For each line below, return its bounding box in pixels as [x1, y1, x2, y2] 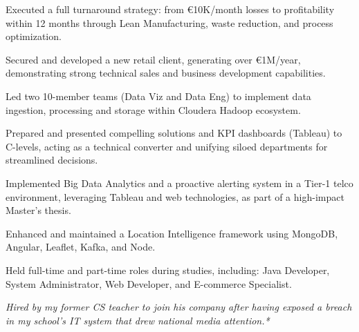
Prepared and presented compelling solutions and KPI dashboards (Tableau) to [6, 126, 342, 140]
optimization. [6, 29, 62, 43]
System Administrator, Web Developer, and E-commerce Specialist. [6, 276, 292, 291]
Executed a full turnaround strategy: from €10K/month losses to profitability [6, 2, 335, 16]
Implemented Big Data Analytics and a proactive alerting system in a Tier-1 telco [6, 175, 353, 190]
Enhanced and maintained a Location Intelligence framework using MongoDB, [6, 226, 338, 240]
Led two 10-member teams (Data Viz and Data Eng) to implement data [6, 88, 311, 103]
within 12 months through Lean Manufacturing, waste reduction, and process [6, 15, 333, 30]
